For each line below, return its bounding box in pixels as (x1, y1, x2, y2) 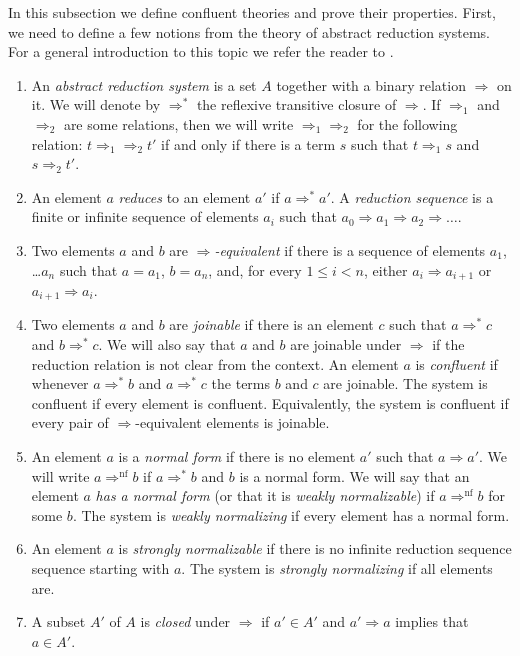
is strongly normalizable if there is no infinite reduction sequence (118, 538, 512, 559)
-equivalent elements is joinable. (135, 412, 330, 433)
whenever (31, 373, 89, 394)
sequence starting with (31, 557, 170, 578)
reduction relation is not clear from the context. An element (31, 353, 399, 374)
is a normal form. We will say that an (239, 465, 470, 486)
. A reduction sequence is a (330, 186, 494, 207)
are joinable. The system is (323, 373, 488, 394)
